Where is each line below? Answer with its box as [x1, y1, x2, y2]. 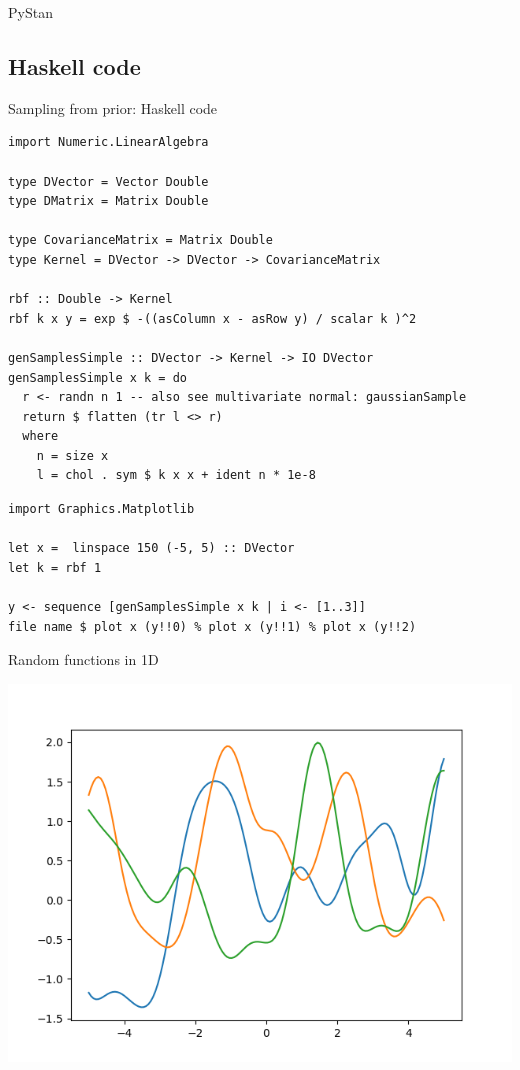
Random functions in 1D [8, 649, 159, 670]
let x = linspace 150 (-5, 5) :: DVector [8, 541, 295, 556]
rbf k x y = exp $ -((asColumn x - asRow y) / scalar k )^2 [8, 311, 417, 326]
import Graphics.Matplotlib [8, 502, 195, 517]
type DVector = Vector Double [8, 174, 209, 189]
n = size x [36, 448, 109, 463]
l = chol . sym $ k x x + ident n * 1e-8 [36, 468, 316, 483]
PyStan [8, 2, 53, 22]
